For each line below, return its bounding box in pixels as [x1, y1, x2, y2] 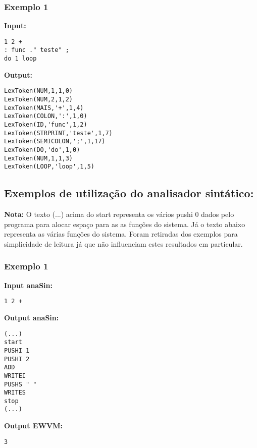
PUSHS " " [4, 380, 37, 388]
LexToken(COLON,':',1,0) [4, 113, 87, 120]
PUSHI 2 [4, 355, 30, 363]
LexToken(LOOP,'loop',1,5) [4, 163, 94, 171]
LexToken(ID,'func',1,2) [4, 121, 87, 128]
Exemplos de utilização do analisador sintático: [4, 185, 254, 201]
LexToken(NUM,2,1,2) [4, 96, 73, 103]
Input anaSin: [4, 279, 53, 290]
